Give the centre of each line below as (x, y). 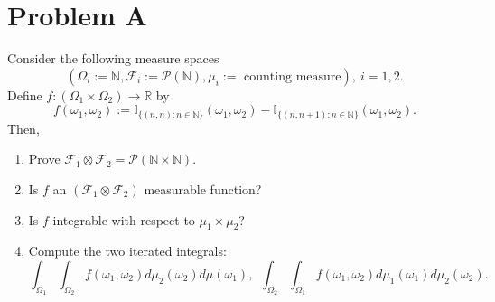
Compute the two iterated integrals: (127, 251)
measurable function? (203, 189)
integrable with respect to (124, 219)
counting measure (293, 76)
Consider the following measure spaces (113, 58)
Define (25, 94)
